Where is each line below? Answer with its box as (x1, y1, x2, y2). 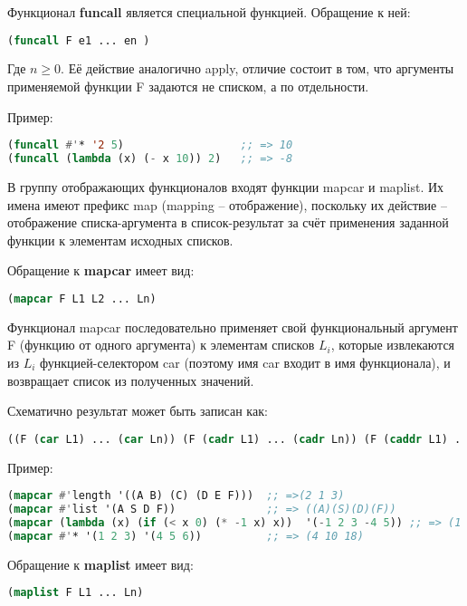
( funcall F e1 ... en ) (7, 34, 150, 47)
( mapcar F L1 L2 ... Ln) (7, 292, 157, 305)
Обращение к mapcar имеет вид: (7, 261, 195, 280)
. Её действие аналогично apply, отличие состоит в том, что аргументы (61, 59, 454, 78)
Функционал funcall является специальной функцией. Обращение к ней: (7, 3, 411, 21)
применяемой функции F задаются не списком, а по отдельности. (7, 77, 369, 96)
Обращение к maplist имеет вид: (7, 554, 194, 573)
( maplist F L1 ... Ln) (7, 586, 144, 600)
